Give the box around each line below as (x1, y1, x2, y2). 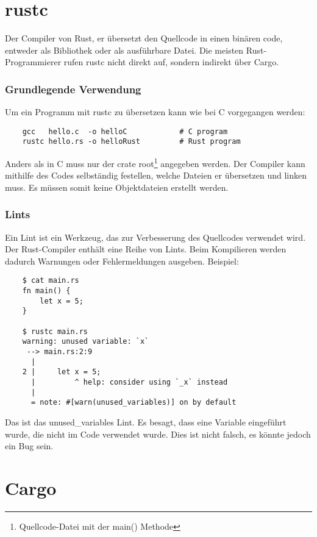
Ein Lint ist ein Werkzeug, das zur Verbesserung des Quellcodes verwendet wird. (5, 230, 306, 243)
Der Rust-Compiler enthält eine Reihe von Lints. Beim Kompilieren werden (5, 243, 287, 255)
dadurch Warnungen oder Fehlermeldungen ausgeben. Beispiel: (5, 254, 239, 267)
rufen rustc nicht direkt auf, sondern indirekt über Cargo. (63, 55, 279, 68)
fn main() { (22, 286, 71, 296)
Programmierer (5, 55, 62, 68)
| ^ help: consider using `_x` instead (30, 378, 228, 387)
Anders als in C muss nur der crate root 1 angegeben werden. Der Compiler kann (5, 155, 305, 169)
